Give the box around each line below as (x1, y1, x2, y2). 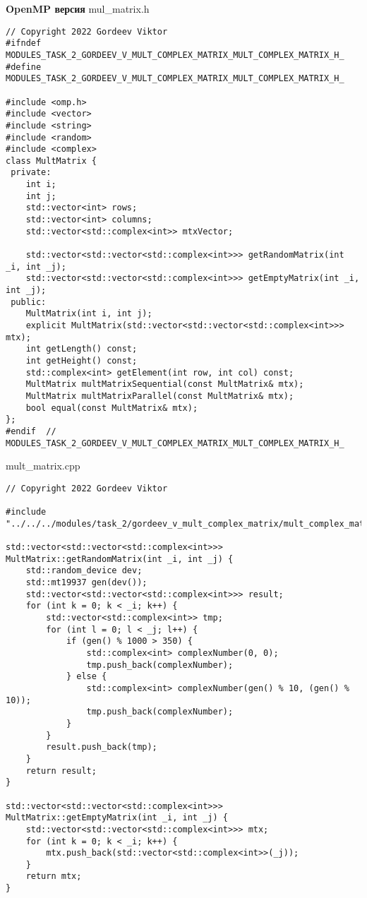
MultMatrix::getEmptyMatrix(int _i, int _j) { (6, 813, 228, 823)
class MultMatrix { (6, 155, 97, 166)
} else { (66, 671, 107, 682)
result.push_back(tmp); (46, 742, 157, 753)
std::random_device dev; (25, 565, 143, 576)
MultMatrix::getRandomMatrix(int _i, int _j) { (6, 553, 234, 564)
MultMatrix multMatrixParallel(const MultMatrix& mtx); (25, 390, 294, 401)
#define (6, 61, 42, 72)
